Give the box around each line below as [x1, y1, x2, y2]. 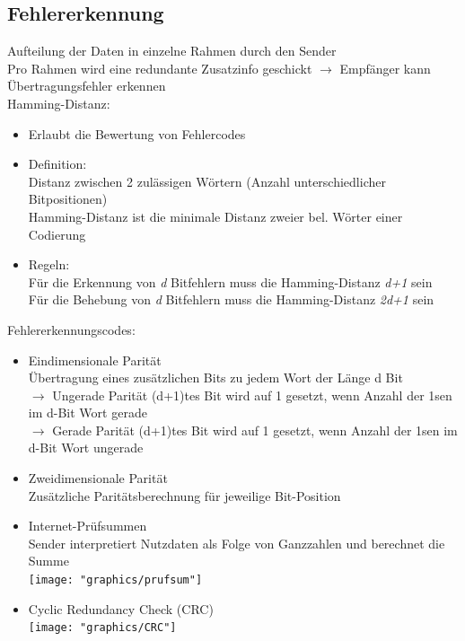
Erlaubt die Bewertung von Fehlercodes [28, 124, 246, 143]
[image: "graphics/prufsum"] [28, 574, 203, 587]
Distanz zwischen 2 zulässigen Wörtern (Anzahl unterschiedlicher [28, 171, 386, 190]
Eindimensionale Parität [28, 350, 162, 369]
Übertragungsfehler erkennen [7, 76, 166, 95]
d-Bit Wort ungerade [28, 438, 144, 457]
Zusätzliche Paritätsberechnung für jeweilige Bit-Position [28, 486, 341, 505]
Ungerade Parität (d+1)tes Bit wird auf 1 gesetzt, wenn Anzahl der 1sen [52, 385, 452, 404]
